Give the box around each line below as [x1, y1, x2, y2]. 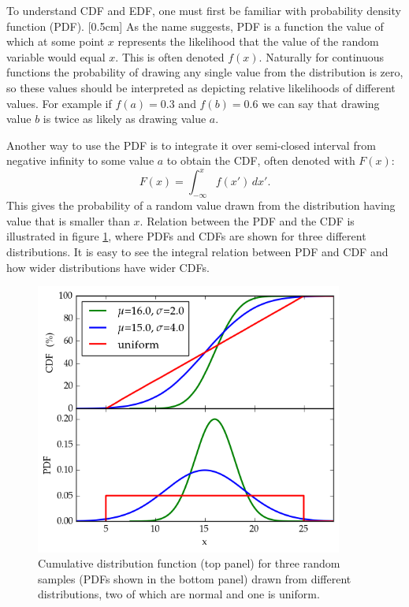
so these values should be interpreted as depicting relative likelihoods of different [6, 79, 396, 95]
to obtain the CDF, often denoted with [166, 152, 355, 169]
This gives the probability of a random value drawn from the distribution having [6, 197, 396, 214]
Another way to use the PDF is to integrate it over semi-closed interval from [6, 136, 376, 153]
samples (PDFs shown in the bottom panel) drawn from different [38, 570, 351, 587]
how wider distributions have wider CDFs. [6, 259, 210, 275]
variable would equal [6, 48, 106, 65]
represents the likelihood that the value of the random [117, 33, 379, 50]
